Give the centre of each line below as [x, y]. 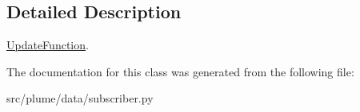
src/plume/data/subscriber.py [80, 98]
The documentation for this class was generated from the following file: [180, 71]
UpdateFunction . [48, 45]
